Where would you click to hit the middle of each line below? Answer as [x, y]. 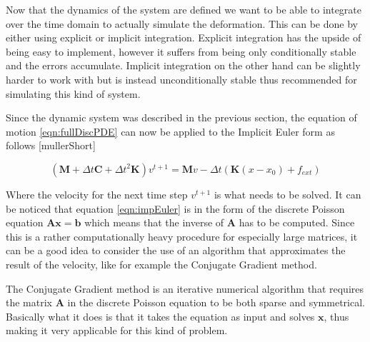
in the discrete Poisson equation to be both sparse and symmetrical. [216, 302]
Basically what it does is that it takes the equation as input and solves [160, 316]
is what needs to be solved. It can [287, 194]
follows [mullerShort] [51, 145]
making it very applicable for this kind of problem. [117, 330]
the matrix [29, 302]
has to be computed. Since [297, 222]
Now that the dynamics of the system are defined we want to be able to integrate [184, 9]
